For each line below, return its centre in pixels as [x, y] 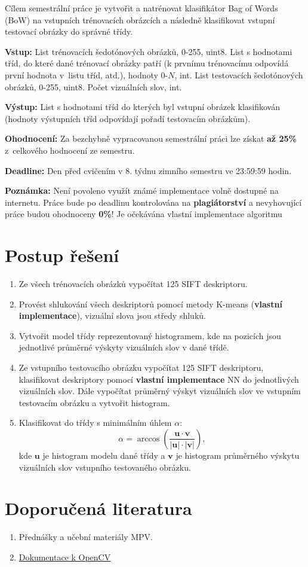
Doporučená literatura [98, 508]
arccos [148, 439]
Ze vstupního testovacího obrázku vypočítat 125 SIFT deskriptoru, [141, 367]
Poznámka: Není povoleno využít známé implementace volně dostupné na [142, 190]
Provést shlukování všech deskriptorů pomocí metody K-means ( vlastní [150, 304]
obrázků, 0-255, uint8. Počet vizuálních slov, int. [93, 86]
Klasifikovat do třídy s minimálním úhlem [95, 423]
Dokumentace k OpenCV [65, 557]
